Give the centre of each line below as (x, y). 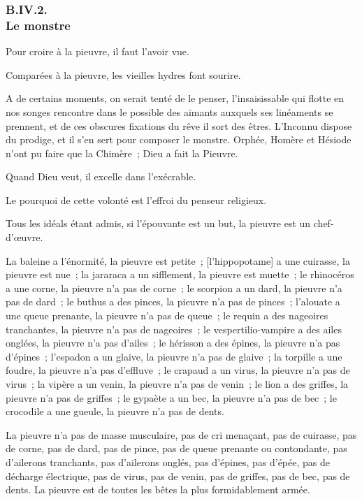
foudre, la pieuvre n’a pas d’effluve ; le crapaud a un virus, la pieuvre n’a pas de (178, 370)
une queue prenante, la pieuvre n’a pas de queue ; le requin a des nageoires (167, 315)
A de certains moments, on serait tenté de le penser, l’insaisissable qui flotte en (175, 98)
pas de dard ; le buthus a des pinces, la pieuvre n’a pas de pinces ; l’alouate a (173, 302)
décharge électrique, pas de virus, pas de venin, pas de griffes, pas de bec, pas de (178, 475)
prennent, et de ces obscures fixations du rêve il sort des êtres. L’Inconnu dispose (179, 125)
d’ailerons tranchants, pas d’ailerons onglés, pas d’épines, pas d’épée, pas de (168, 462)
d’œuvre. (24, 237)
